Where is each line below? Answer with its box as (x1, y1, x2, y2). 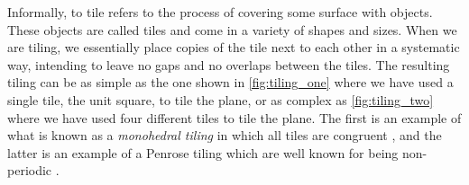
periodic (7, 161, 52, 180)
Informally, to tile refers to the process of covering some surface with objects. (7, 3, 433, 21)
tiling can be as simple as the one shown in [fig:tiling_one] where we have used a (7, 73, 454, 92)
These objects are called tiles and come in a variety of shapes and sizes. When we (7, 20, 457, 39)
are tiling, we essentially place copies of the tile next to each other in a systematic (7, 38, 460, 57)
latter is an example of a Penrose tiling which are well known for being (7, 143, 399, 162)
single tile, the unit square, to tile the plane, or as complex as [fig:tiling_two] (7, 90, 434, 109)
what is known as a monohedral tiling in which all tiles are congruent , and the (7, 126, 442, 145)
